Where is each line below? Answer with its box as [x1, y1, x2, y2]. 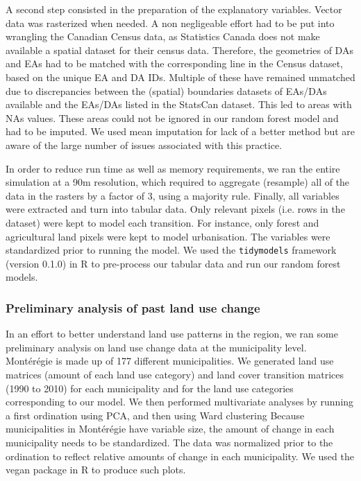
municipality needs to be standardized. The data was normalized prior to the [6, 435, 333, 449]
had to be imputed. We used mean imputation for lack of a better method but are [6, 124, 355, 139]
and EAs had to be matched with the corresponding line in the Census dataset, [6, 56, 343, 71]
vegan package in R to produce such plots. [6, 462, 186, 477]
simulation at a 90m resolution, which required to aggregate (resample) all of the [6, 175, 350, 189]
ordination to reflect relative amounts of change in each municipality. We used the [6, 448, 354, 463]
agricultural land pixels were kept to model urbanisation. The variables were [6, 229, 330, 243]
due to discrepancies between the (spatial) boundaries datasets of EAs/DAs [6, 83, 327, 98]
